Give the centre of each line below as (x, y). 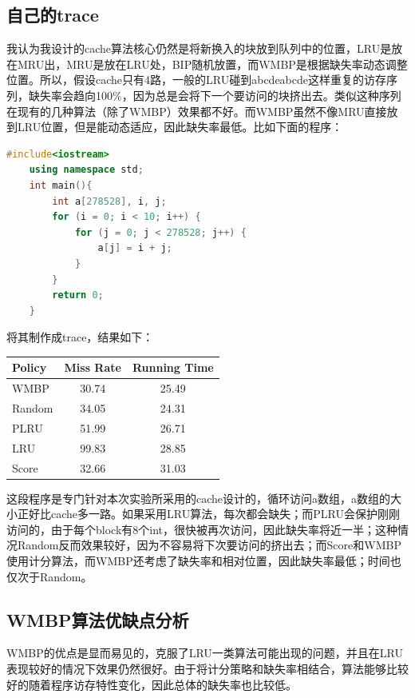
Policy (30, 367)
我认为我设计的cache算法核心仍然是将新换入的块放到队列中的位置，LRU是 (199, 48)
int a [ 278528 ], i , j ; (109, 201)
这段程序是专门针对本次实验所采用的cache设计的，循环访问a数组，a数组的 (199, 498)
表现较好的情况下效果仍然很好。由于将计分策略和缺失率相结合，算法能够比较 (207, 669)
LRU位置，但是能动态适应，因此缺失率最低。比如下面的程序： (180, 127)
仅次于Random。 (49, 576)
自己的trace (53, 15)
